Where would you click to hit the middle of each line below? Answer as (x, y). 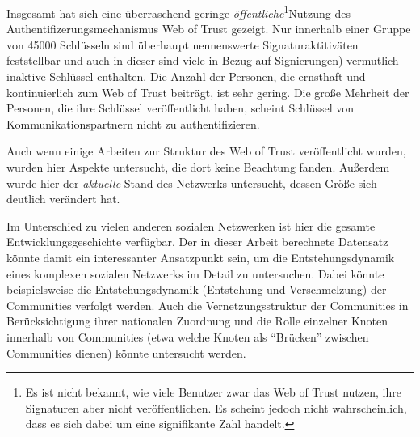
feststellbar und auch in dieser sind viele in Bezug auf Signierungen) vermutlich (203, 60)
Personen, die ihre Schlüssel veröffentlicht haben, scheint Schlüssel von (181, 108)
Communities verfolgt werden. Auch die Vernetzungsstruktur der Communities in (208, 305)
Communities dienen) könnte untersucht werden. (126, 352)
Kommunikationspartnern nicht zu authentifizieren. (133, 123)
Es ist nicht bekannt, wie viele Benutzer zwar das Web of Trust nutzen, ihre (213, 392)
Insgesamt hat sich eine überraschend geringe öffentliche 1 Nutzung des (178, 12)
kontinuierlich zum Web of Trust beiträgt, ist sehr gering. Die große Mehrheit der (208, 92)
